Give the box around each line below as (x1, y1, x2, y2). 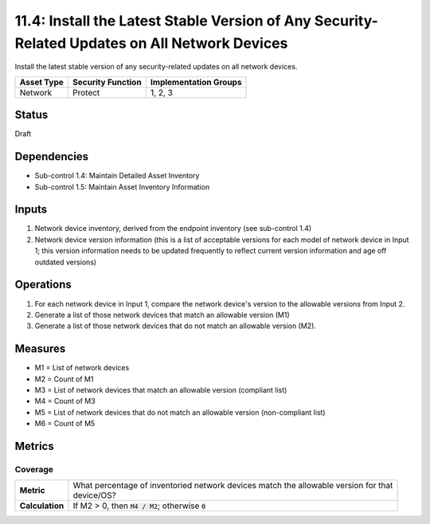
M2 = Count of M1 (34, 374, 94, 384)
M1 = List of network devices (34, 363, 130, 373)
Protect (72, 87, 100, 98)
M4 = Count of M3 (34, 397, 96, 406)
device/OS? (72, 490, 117, 501)
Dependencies (14, 150, 89, 163)
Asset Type (19, 76, 64, 88)
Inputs (14, 203, 48, 217)
